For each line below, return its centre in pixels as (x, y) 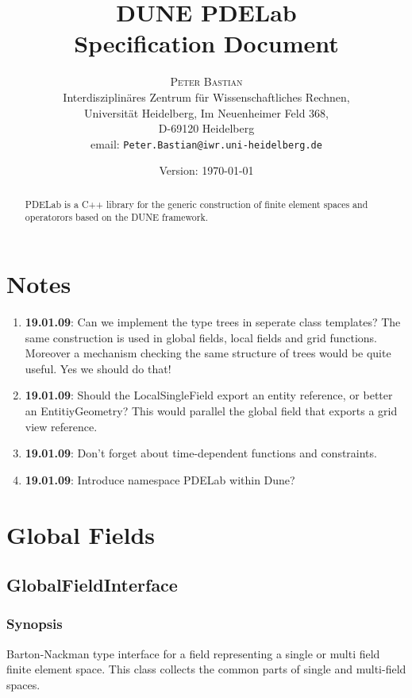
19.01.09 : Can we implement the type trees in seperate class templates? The (213, 321)
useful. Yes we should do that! (98, 368)
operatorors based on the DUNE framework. (116, 217)
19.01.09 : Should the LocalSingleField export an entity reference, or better (209, 395)
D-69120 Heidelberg (206, 128)
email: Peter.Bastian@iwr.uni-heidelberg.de (206, 143)
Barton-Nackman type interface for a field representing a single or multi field (193, 653)
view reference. (61, 426)
